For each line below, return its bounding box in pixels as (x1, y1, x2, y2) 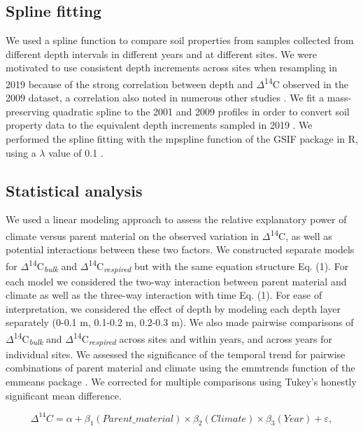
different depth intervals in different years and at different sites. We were (6, 46, 318, 61)
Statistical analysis (6, 179, 143, 201)
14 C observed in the (264, 74, 349, 91)
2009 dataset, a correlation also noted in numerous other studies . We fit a (6, 90, 325, 105)
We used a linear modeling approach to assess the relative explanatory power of (6, 212, 347, 227)
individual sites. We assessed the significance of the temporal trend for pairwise (6, 346, 346, 361)
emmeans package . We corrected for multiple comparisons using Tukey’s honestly (6, 374, 357, 388)
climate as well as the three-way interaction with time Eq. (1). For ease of (6, 288, 322, 302)
